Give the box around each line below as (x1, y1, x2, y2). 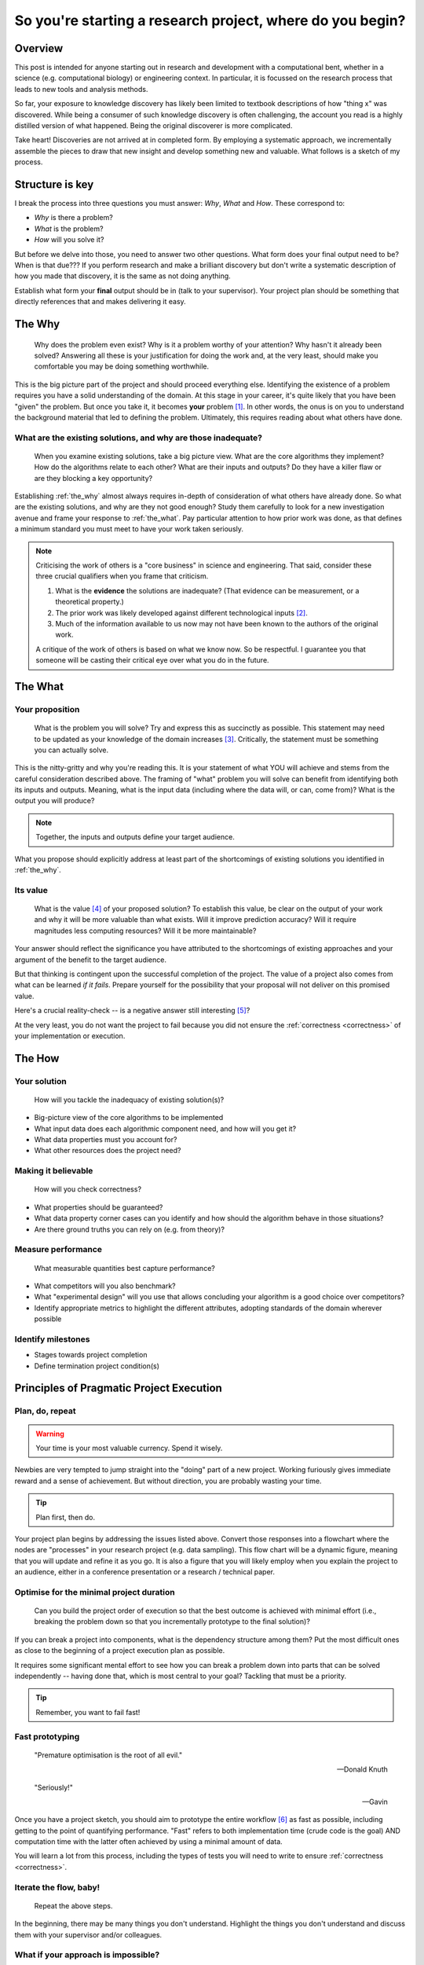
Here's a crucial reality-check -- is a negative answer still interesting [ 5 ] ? (14, 1006, 250, 1016)
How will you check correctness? (34, 1185, 141, 1194)
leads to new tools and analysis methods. (14, 84, 148, 94)
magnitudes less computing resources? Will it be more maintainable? (34, 926, 257, 935)
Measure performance (14, 1244, 102, 1255)
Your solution (14, 1075, 67, 1086)
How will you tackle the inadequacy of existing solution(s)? (34, 1095, 225, 1104)
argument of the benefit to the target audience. (14, 955, 166, 964)
